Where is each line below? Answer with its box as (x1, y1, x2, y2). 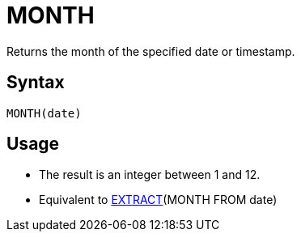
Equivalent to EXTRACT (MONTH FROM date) (39, 193, 278, 207)
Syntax (6, 72, 65, 93)
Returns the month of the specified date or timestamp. (6, 44, 295, 58)
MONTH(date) (6, 106, 82, 120)
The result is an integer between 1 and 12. (39, 168, 261, 182)
